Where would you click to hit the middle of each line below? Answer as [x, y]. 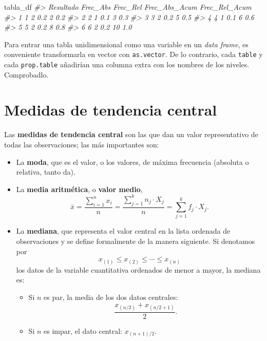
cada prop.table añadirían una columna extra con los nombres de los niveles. [127, 64]
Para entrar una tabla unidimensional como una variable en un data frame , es [126, 44]
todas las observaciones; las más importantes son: [82, 144]
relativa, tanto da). [46, 172]
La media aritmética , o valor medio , [79, 189]
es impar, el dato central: [83, 330]
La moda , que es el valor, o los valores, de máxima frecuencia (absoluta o [132, 162]
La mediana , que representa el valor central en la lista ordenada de [123, 231]
